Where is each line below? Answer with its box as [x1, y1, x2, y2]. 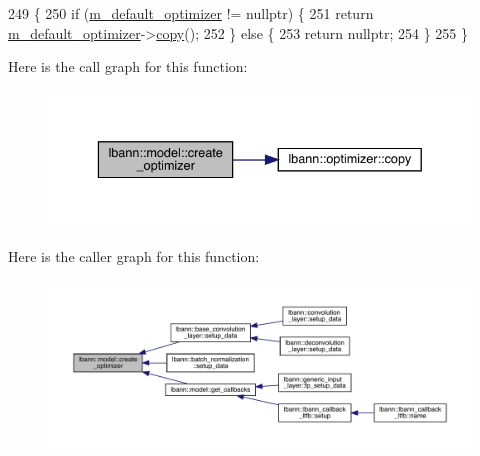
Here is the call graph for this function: [8, 56, 248, 77]
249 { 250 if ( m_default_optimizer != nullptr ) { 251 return [8, 3, 374, 23]
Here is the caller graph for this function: [8, 246, 260, 267]
